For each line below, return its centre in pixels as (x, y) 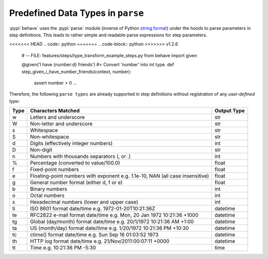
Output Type (230, 111)
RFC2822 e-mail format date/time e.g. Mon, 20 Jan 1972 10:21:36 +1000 (114, 215)
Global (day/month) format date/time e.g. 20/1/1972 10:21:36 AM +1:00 (112, 222)
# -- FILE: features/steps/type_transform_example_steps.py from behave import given (109, 55)
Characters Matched (55, 111)
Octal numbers (47, 195)
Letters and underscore (58, 117)
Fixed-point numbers (55, 170)
